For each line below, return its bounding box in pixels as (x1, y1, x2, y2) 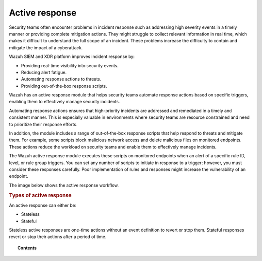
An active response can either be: (9, 202, 77, 208)
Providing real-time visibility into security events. (21, 62, 119, 68)
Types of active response (9, 192, 72, 199)
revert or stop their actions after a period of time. (9, 234, 107, 240)
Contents (17, 245, 37, 251)
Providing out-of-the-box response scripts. (21, 83, 107, 89)
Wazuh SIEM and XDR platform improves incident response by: (9, 54, 135, 59)
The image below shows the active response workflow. (9, 182, 119, 188)
